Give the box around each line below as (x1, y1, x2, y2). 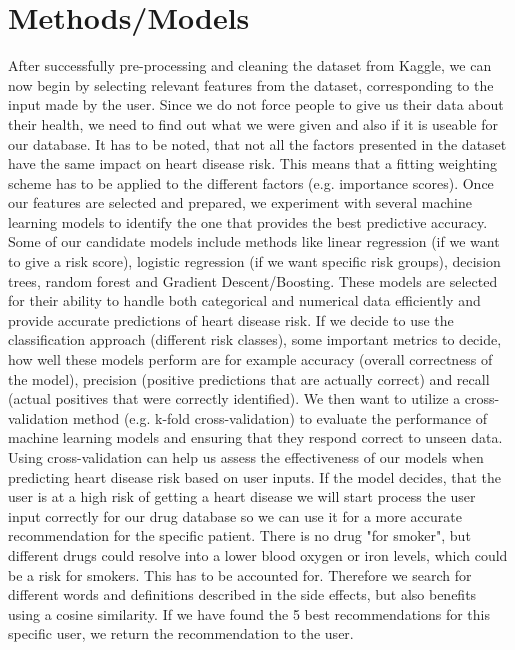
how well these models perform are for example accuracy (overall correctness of (8, 349, 493, 370)
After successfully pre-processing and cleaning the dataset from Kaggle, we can (8, 55, 492, 76)
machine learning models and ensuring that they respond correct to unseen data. (8, 427, 503, 448)
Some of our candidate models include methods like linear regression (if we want (8, 231, 500, 252)
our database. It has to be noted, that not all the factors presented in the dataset (8, 133, 507, 154)
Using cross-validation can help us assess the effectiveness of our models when (8, 447, 484, 467)
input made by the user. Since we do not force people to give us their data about (8, 94, 504, 115)
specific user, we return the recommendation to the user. (8, 623, 354, 644)
